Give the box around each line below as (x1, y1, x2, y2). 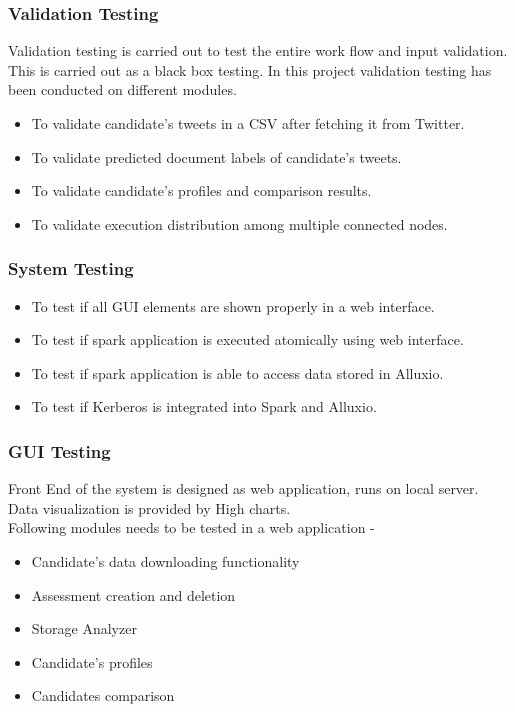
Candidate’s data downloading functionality (31, 550, 300, 571)
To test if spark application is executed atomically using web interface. (31, 329, 464, 350)
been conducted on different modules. (8, 79, 237, 100)
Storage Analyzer (31, 618, 137, 639)
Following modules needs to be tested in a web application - (8, 517, 375, 538)
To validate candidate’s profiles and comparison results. (31, 180, 372, 201)
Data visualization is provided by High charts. (8, 497, 291, 518)
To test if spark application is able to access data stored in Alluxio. (31, 362, 444, 383)
